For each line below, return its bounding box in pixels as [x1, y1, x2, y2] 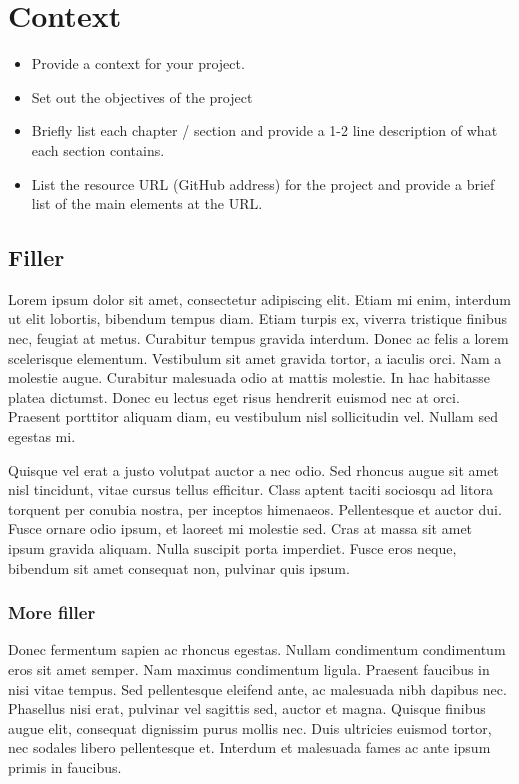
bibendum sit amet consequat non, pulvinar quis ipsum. [8, 557, 350, 578]
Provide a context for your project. [31, 53, 245, 74]
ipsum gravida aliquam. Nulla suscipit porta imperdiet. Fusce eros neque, [8, 538, 457, 559]
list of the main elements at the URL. [31, 193, 263, 214]
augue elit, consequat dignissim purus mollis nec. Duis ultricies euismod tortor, [8, 717, 492, 738]
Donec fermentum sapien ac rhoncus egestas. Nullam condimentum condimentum [8, 639, 506, 660]
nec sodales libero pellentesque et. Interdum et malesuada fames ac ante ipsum [8, 737, 491, 758]
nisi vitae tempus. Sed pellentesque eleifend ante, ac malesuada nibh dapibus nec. [8, 678, 507, 699]
